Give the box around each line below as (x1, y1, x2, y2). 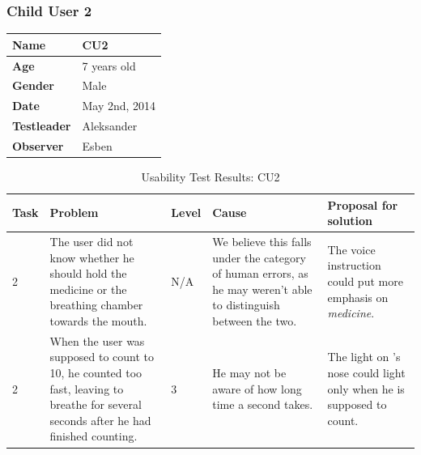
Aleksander (82, 117, 138, 134)
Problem (49, 204, 99, 221)
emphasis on (327, 288, 389, 305)
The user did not (49, 233, 134, 250)
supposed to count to (49, 348, 155, 365)
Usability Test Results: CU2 (141, 168, 280, 185)
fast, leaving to (49, 380, 124, 397)
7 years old (82, 57, 136, 74)
